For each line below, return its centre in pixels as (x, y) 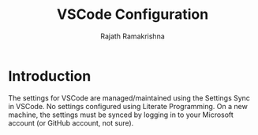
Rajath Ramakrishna (133, 36)
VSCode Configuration (133, 15)
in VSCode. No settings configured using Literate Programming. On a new (128, 106)
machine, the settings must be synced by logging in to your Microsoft (121, 115)
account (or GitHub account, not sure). (71, 122)
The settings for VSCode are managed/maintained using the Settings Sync (129, 98)
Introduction (50, 76)
